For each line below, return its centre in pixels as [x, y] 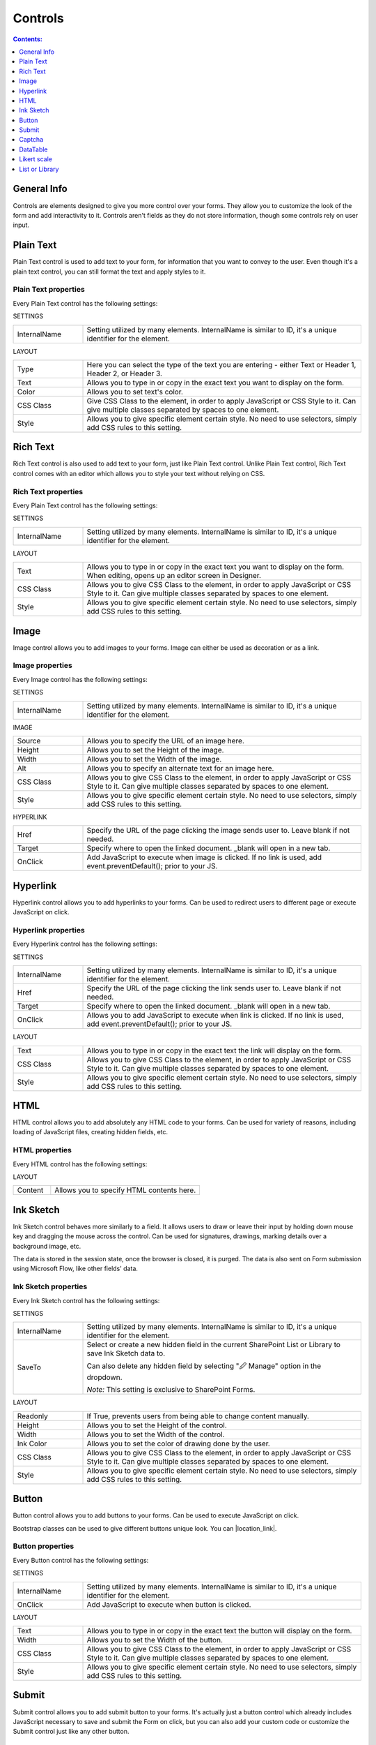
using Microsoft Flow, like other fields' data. [76, 1269]
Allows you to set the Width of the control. [156, 1434]
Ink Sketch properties [50, 1286]
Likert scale [36, 159]
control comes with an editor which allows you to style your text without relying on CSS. [139, 473]
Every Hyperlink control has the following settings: [85, 944]
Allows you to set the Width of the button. [155, 1640]
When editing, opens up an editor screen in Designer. [174, 576]
